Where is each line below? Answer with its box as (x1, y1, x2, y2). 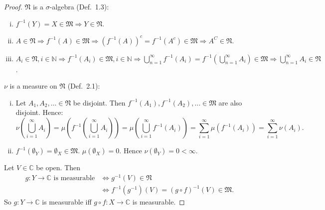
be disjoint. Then (73, 97, 126, 107)
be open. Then (36, 162, 81, 173)
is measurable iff (42, 197, 92, 207)
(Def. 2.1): (67, 81, 100, 91)
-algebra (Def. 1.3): (49, 1, 109, 11)
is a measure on (9, 81, 57, 91)
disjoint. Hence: (15, 107, 63, 117)
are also (218, 97, 242, 107)
